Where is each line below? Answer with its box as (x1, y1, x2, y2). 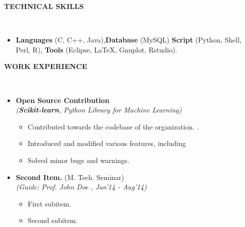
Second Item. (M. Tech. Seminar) (15, 171, 124, 182)
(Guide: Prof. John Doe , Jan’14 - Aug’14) (15, 181, 147, 192)
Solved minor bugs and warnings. (27, 154, 129, 165)
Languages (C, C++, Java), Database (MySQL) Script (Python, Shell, (15, 34, 241, 45)
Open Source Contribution (15, 94, 109, 105)
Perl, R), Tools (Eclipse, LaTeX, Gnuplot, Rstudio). (15, 44, 177, 54)
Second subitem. (27, 215, 78, 225)
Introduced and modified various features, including (27, 138, 186, 148)
